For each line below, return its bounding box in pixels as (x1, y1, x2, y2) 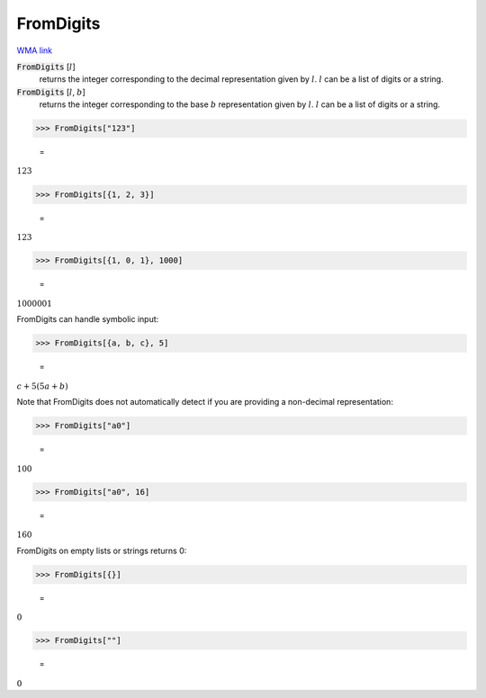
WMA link (16, 45, 53, 56)
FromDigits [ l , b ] (16, 86, 85, 97)
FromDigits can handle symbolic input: (16, 314, 159, 325)
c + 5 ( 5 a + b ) (16, 380, 68, 391)
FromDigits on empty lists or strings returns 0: (16, 545, 187, 556)
